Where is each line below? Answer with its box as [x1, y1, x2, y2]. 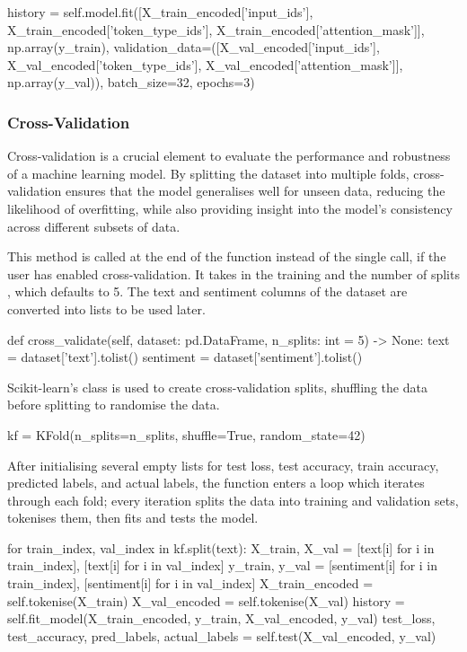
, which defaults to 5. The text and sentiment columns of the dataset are [7, 282, 408, 301]
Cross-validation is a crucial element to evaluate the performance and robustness [7, 146, 451, 165]
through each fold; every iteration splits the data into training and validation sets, [7, 490, 459, 509]
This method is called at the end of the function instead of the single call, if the [7, 247, 446, 266]
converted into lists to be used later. [7, 299, 206, 318]
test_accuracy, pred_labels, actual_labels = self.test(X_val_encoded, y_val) [7, 626, 436, 645]
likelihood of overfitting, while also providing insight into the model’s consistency [7, 198, 453, 217]
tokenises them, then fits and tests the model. [7, 508, 259, 527]
